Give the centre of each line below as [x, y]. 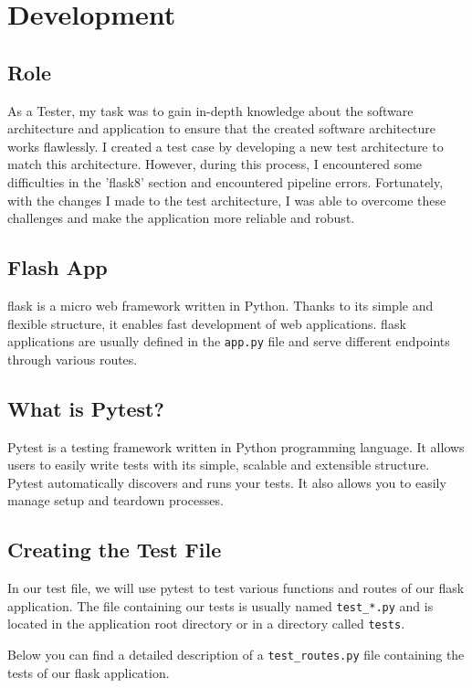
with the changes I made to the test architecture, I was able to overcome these [227, 200]
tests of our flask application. [89, 672]
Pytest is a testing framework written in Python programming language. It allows [236, 446]
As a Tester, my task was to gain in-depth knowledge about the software [210, 110]
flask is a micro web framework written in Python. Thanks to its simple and [220, 305]
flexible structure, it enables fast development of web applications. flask [207, 323]
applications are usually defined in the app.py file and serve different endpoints [229, 341]
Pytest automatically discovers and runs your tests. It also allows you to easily [227, 482]
